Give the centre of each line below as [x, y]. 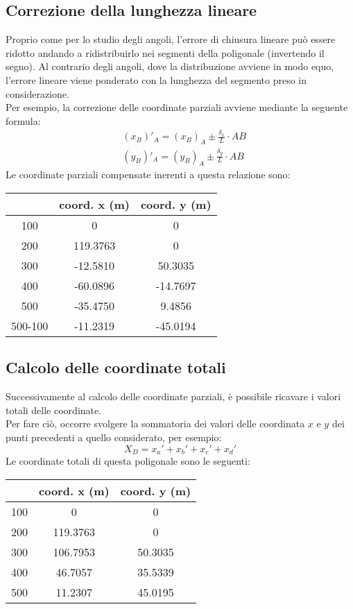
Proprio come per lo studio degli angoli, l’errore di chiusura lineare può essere [171, 39]
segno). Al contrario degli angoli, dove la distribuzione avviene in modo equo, [170, 66]
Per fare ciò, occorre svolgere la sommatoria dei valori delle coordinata [155, 423]
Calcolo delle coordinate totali [116, 367]
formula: [23, 120]
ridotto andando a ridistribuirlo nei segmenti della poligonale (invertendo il [165, 52]
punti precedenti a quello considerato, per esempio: [114, 437]
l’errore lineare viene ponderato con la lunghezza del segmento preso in [156, 79]
